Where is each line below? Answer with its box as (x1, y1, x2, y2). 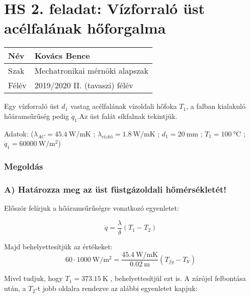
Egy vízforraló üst (4, 101, 59, 111)
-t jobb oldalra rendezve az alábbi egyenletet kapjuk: (35, 283, 198, 293)
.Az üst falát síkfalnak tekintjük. (77, 110, 178, 121)
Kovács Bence (34, 50, 90, 62)
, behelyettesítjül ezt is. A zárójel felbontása (110, 273, 246, 283)
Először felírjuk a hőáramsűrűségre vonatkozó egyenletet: (4, 203, 179, 213)
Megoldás (4, 160, 43, 173)
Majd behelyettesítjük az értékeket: (4, 241, 113, 251)
